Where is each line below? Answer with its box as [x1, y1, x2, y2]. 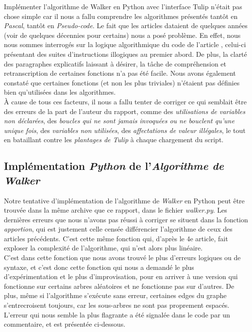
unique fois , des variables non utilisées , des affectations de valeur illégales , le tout [4, 125, 246, 135]
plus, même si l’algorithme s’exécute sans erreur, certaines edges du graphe [4, 290, 227, 300]
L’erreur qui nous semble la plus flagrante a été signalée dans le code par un [4, 309, 230, 319]
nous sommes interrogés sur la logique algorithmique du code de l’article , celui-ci [4, 39, 246, 50]
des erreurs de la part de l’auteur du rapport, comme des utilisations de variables [4, 106, 245, 116]
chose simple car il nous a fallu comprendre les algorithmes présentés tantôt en [4, 11, 238, 21]
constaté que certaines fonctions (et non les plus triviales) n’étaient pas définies [4, 77, 240, 87]
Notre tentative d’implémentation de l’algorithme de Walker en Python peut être [4, 195, 245, 205]
